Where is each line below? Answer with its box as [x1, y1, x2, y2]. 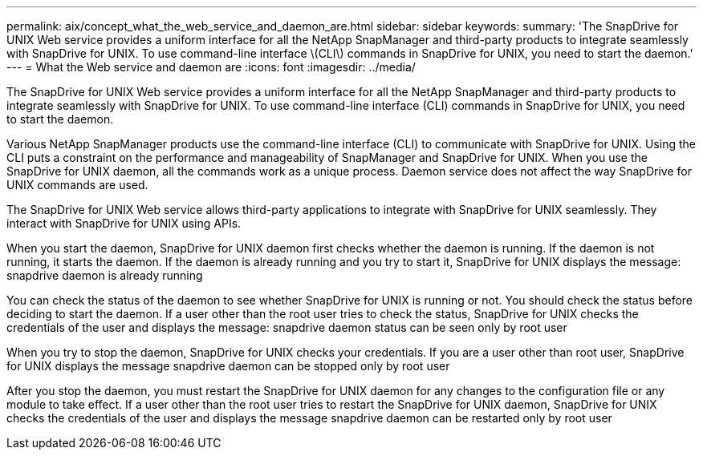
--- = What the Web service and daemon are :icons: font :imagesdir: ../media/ [6, 60, 416, 74]
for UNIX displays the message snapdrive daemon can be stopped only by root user [6, 359, 450, 373]
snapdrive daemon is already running [6, 268, 203, 282]
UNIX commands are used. [6, 178, 148, 192]
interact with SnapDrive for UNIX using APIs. [6, 216, 242, 230]
